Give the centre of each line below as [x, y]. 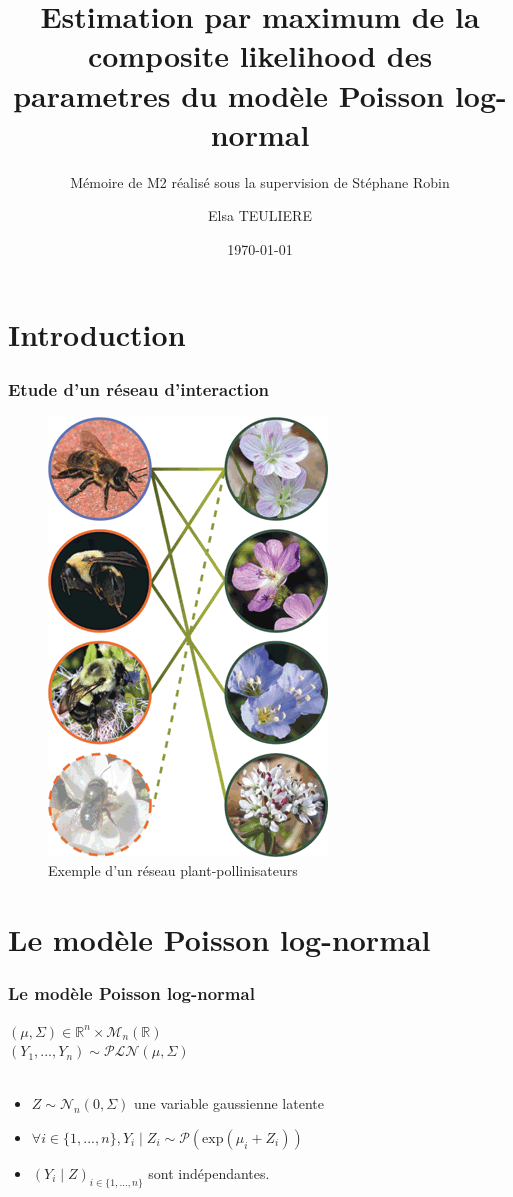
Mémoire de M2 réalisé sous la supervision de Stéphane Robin [260, 181]
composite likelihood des [260, 55]
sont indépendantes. [209, 1173]
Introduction [97, 334]
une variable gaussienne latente [229, 1103]
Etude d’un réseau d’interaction [139, 388]
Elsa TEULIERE [260, 215]
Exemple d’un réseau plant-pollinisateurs [173, 870]
